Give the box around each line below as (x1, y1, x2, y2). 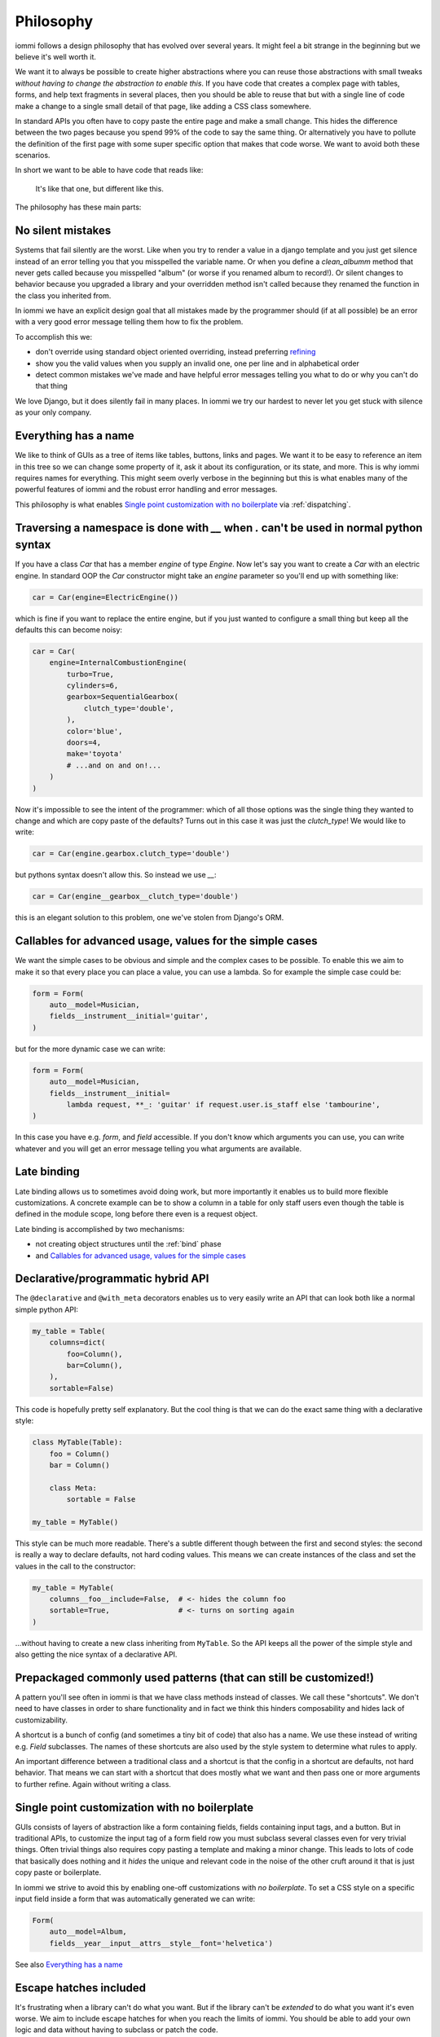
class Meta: (49, 1483, 98, 1493)
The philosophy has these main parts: (15, 202, 142, 212)
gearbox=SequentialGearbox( (66, 693, 179, 702)
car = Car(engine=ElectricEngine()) (32, 592, 179, 602)
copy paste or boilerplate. (15, 1868, 102, 1877)
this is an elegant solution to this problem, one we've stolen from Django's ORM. (15, 913, 284, 922)
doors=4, (66, 738, 102, 747)
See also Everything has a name (15, 1960, 123, 1969)
